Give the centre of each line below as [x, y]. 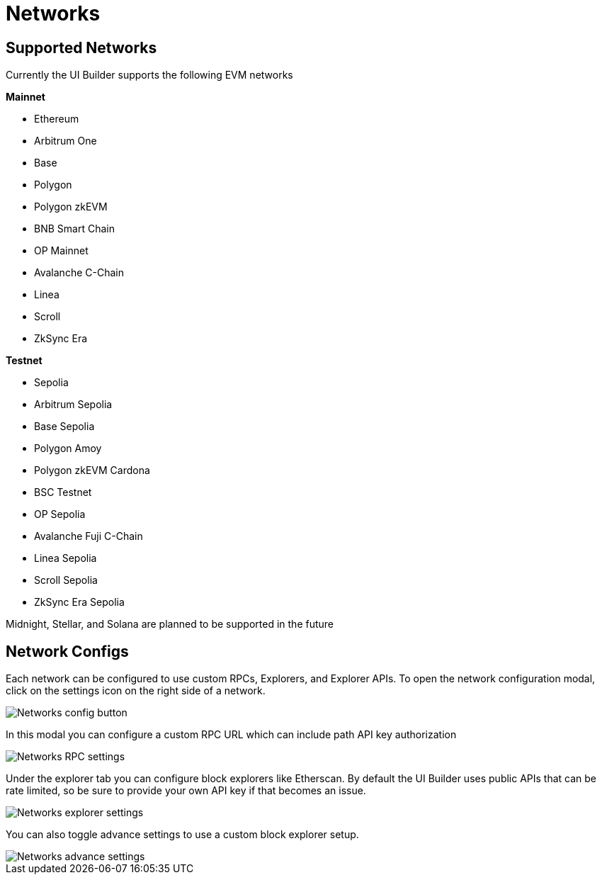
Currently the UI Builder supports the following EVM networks [149, 75]
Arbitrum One [66, 141]
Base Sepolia [64, 427]
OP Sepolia [60, 514]
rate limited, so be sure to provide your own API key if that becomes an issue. [186, 791]
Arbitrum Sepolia [73, 405]
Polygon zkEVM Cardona [92, 470]
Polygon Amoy [68, 449]
